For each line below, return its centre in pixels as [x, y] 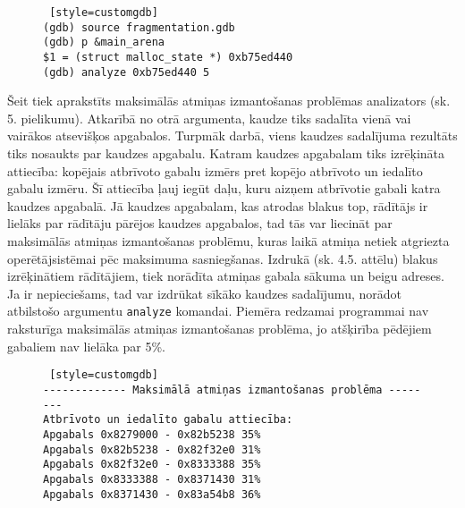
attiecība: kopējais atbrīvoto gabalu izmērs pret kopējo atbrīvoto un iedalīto [215, 170]
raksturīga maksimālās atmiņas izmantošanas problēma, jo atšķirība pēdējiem [220, 329]
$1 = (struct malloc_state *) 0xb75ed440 [168, 57]
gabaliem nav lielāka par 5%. [86, 346]
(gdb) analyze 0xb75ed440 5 [127, 72]
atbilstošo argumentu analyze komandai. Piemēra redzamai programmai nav [218, 311]
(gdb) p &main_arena [104, 42]
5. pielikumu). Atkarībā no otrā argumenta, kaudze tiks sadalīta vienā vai [209, 118]
